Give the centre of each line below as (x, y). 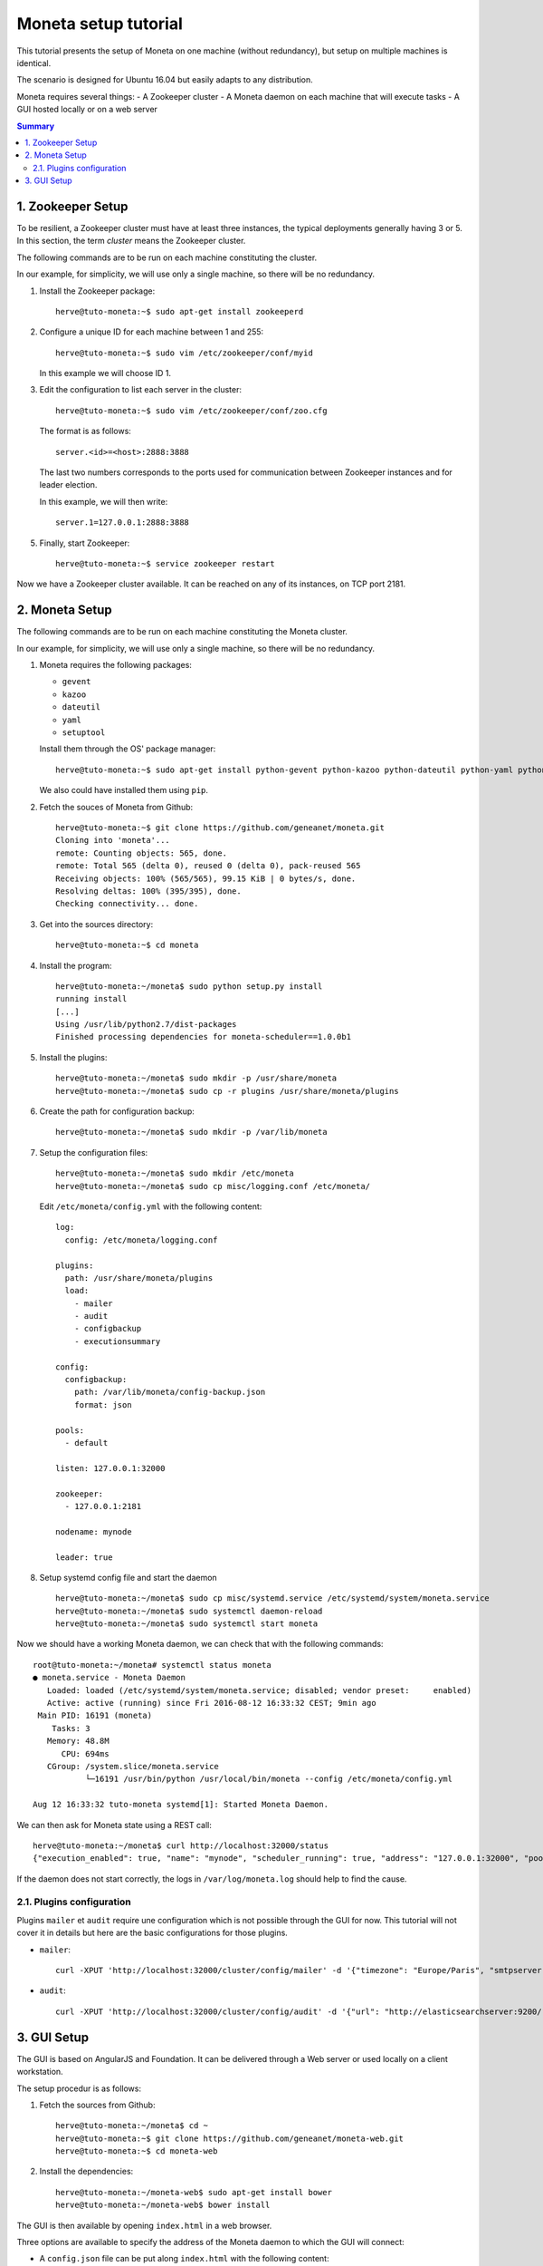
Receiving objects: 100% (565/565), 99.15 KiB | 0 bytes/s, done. (206, 878)
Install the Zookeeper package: (97, 291)
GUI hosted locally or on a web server (87, 110)
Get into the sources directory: (96, 924)
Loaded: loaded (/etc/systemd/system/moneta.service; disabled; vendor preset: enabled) (259, 1690)
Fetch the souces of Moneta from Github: (116, 807)
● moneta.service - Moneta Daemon (109, 1678)
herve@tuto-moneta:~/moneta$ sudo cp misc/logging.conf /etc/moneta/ (213, 1186)
